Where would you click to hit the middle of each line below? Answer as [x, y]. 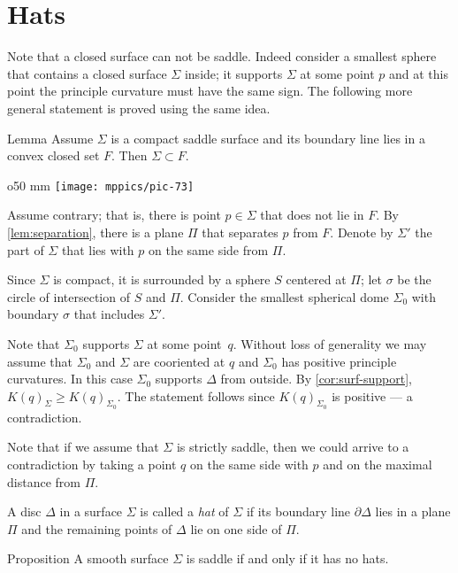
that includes [109, 314]
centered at [316, 279]
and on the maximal [378, 465]
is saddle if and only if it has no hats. [287, 558]
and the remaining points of [97, 528]
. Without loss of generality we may [330, 343]
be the [414, 279]
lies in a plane [413, 511]
